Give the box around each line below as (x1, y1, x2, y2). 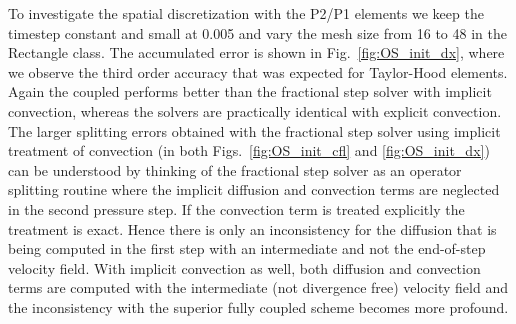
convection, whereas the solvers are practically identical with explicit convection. (8, 100, 502, 121)
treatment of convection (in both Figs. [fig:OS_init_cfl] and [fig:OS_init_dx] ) (8, 140, 490, 161)
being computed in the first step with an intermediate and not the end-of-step (8, 238, 486, 259)
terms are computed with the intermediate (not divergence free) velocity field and (8, 277, 508, 298)
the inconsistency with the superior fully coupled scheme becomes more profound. (8, 296, 509, 317)
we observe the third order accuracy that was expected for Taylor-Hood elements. (8, 61, 508, 82)
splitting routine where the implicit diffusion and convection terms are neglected (8, 179, 500, 200)
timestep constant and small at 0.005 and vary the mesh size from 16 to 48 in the (8, 22, 507, 43)
